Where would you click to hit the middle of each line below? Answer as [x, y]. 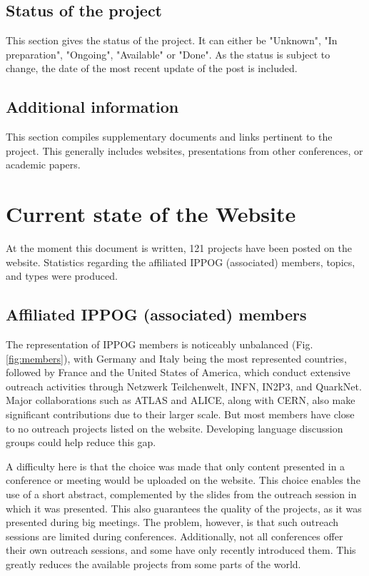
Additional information [92, 107]
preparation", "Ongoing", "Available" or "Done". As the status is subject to [168, 54]
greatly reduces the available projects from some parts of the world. [153, 564]
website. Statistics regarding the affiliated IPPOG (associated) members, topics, [181, 262]
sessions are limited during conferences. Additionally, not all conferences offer [175, 536]
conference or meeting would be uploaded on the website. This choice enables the [183, 480]
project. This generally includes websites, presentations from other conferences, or [184, 150]
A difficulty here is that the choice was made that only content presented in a [176, 466]
